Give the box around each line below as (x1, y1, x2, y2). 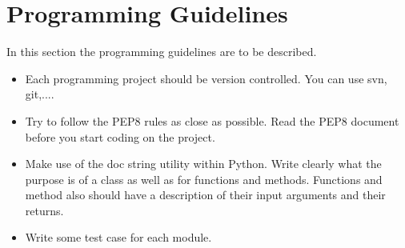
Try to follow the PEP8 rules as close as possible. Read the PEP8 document (25, 112, 399, 129)
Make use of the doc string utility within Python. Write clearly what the (25, 155, 382, 172)
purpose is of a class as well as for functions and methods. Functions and (25, 170, 383, 187)
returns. (25, 202, 64, 218)
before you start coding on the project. (25, 128, 215, 145)
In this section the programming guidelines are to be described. (6, 43, 317, 60)
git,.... (25, 86, 54, 102)
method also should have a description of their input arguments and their (25, 186, 386, 203)
